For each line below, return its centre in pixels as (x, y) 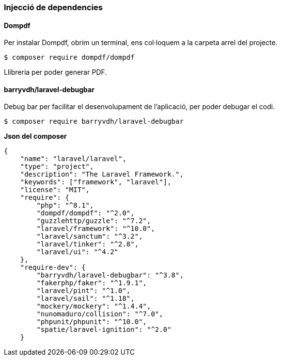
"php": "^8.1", (65, 205)
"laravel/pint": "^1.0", (84, 291)
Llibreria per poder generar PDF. (55, 72)
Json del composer (35, 136)
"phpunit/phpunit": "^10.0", (92, 322)
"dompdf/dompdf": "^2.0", (86, 213)
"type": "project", (57, 167)
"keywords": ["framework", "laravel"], (96, 182)
